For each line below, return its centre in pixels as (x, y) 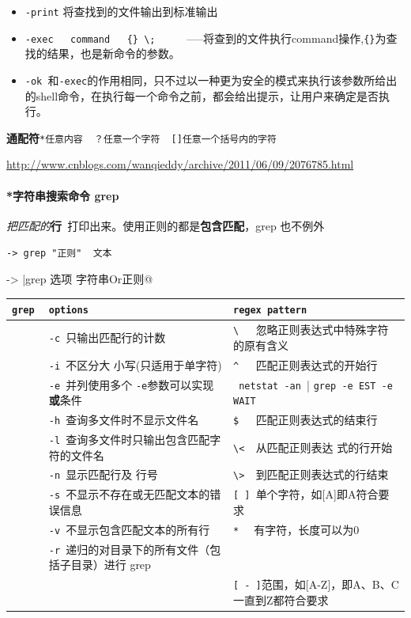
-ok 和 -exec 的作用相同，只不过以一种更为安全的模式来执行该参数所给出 (211, 80)
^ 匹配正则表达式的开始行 (305, 364)
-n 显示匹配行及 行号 (103, 474)
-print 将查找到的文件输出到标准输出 (121, 11)
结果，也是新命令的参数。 (113, 53)
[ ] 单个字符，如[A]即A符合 (305, 494)
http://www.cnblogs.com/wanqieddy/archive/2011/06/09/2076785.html (180, 164)
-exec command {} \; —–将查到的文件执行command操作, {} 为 (205, 38)
